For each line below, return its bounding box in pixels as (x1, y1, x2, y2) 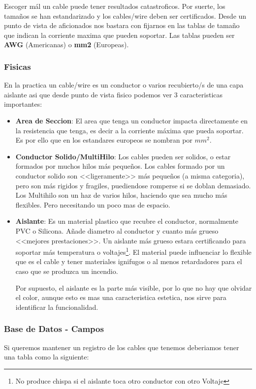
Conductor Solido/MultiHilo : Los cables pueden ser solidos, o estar (15, 151, 231, 161)
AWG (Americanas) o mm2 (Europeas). (4, 39, 129, 50)
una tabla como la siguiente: (4, 352, 89, 362)
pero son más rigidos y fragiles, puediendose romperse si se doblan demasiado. (15, 180, 251, 190)
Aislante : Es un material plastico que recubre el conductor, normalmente (15, 216, 239, 226)
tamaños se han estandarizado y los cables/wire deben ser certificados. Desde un (4, 10, 247, 21)
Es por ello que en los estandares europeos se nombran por (15, 135, 192, 145)
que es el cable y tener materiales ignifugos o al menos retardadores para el (15, 256, 242, 267)
